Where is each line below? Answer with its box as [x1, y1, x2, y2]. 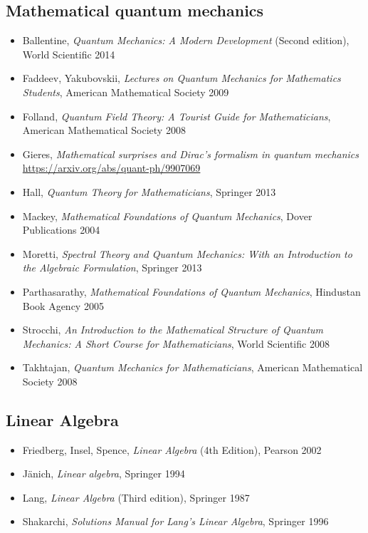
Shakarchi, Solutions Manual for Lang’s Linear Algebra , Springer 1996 [22, 514, 329, 529]
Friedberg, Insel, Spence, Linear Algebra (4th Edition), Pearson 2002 [22, 442, 322, 457]
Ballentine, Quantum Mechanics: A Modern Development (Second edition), [22, 33, 349, 48]
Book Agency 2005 [22, 298, 104, 313]
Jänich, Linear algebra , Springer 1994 [22, 466, 185, 481]
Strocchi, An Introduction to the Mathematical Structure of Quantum [22, 322, 324, 337]
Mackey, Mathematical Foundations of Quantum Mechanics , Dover [22, 208, 312, 223]
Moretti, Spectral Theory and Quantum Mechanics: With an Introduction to [22, 246, 352, 261]
